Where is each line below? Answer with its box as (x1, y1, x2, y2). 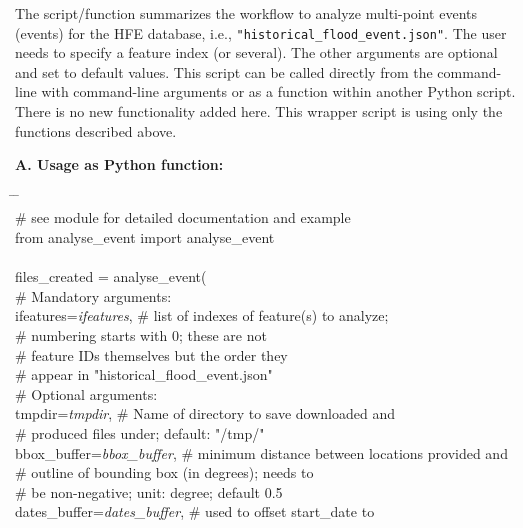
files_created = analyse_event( (15, 266, 207, 287)
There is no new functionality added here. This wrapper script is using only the (15, 101, 503, 122)
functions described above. (15, 120, 177, 141)
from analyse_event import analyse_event (15, 227, 275, 247)
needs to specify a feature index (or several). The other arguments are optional (15, 42, 498, 63)
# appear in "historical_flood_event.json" (15, 364, 273, 385)
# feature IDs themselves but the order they (15, 344, 288, 365)
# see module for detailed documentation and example (15, 207, 351, 228)
